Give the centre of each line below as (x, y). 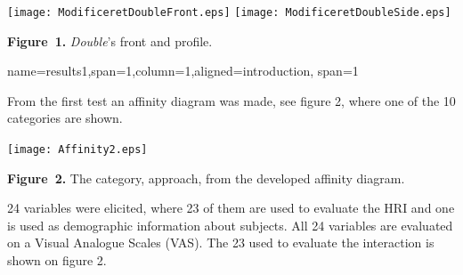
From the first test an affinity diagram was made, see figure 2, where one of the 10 (231, 100)
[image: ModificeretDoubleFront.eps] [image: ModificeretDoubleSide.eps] (229, 12)
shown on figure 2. (57, 260)
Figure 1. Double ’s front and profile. (110, 40)
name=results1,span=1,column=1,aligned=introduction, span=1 (183, 71)
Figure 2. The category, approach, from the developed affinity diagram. (206, 178)
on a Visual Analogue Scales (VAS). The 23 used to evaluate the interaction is (221, 243)
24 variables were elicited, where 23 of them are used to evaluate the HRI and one (231, 208)
